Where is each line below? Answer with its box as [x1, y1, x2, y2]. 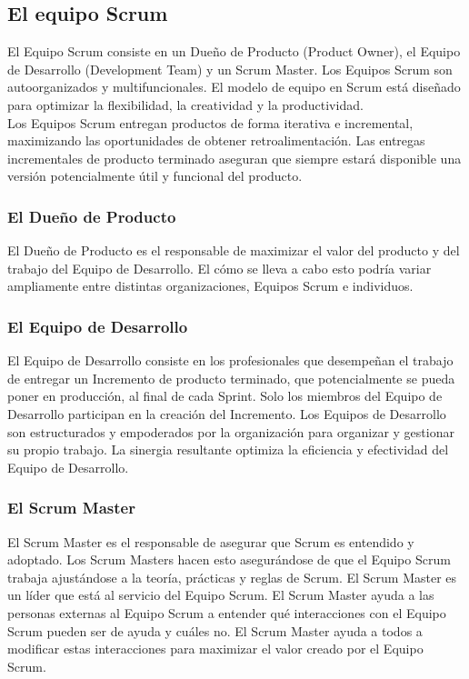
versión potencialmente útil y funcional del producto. [7, 166, 303, 185]
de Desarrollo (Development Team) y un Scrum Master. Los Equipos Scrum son [7, 59, 453, 78]
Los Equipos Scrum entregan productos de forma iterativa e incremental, [7, 113, 414, 132]
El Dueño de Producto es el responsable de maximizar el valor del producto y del [7, 241, 460, 260]
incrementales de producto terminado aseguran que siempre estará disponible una [7, 148, 462, 167]
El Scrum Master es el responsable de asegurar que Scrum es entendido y [7, 532, 414, 551]
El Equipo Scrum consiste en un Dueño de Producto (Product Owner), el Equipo [7, 42, 461, 61]
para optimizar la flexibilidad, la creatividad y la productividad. [7, 95, 364, 114]
